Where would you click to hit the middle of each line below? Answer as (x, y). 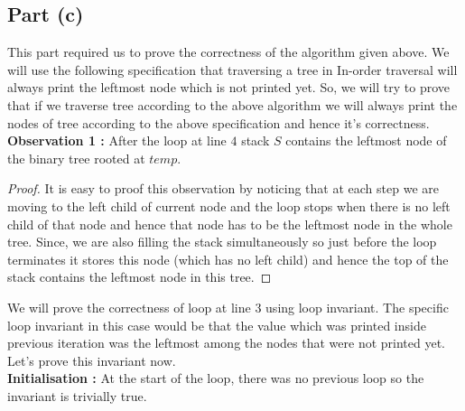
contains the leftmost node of (366, 140)
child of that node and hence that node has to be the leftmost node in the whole (230, 224)
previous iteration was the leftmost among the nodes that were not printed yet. (227, 343)
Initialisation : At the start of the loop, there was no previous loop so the (216, 378)
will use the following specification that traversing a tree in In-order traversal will (232, 69)
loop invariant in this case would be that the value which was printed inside (217, 325)
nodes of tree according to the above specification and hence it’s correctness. (219, 122)
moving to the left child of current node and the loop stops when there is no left (229, 205)
